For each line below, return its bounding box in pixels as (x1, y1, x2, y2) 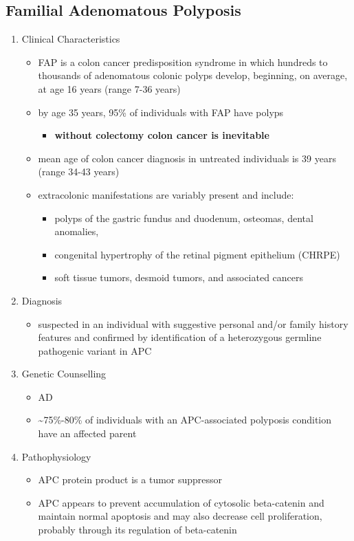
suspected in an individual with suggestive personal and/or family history (38, 316, 349, 331)
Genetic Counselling (21, 366, 107, 381)
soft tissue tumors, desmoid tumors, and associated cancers (54, 270, 304, 285)
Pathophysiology (21, 449, 91, 463)
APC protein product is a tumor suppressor (38, 472, 223, 487)
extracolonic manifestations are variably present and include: (38, 187, 294, 201)
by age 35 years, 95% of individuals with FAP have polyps (38, 104, 284, 119)
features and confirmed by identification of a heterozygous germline (38, 330, 322, 344)
